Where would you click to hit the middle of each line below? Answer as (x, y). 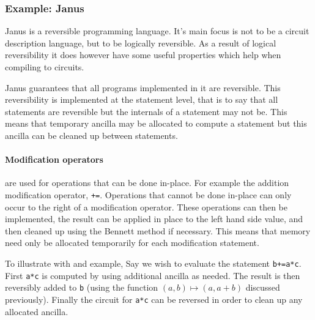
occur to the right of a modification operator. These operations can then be (146, 207)
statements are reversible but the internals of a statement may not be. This (146, 111)
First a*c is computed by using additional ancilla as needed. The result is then (153, 275)
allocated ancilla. (37, 311)
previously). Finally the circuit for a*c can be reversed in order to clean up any (154, 299)
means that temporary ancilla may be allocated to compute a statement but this (156, 123)
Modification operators (54, 159)
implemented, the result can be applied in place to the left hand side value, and (154, 219)
